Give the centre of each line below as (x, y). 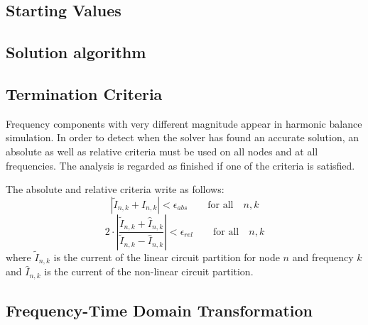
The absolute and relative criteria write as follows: (115, 189)
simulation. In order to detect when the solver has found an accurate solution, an (183, 137)
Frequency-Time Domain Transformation (159, 310)
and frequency (323, 257)
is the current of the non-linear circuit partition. (149, 271)
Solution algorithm (76, 52)
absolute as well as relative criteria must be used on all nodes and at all (162, 151)
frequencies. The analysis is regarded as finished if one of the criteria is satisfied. (180, 165)
